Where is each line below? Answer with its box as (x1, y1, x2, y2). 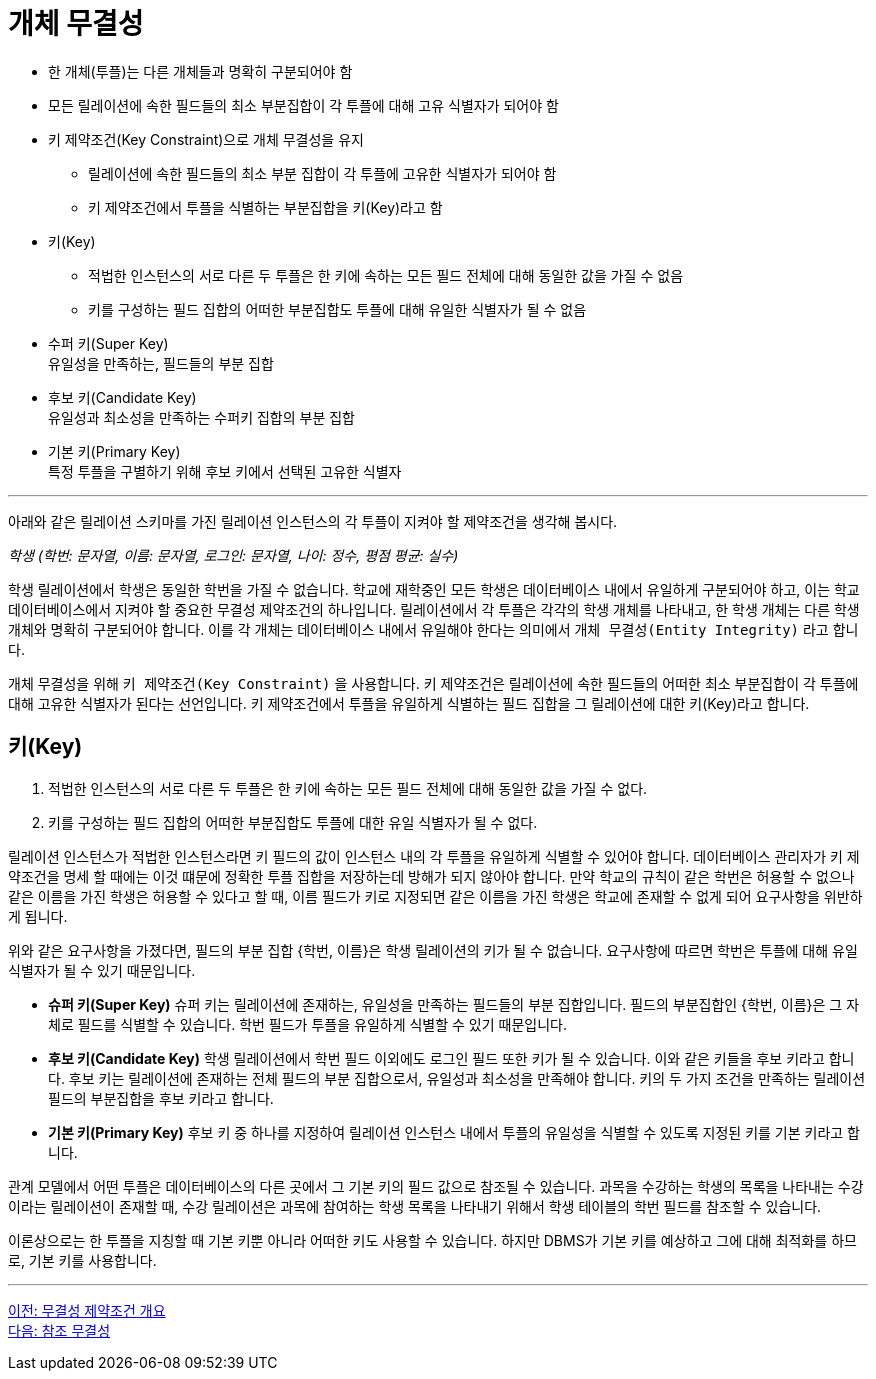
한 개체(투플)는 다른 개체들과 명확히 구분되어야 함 (48, 62, 353, 80)
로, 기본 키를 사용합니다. (8, 1251, 157, 1269)
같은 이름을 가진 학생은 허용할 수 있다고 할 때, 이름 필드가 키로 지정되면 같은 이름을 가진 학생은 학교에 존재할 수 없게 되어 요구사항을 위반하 (8, 887, 863, 905)
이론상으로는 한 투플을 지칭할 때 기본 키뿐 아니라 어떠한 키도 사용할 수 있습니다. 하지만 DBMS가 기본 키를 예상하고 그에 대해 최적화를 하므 (8, 1231, 857, 1249)
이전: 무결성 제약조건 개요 (8, 1301, 166, 1319)
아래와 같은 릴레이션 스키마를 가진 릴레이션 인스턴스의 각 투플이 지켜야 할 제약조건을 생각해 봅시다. (8, 512, 618, 530)
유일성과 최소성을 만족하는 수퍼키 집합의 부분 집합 (48, 408, 355, 426)
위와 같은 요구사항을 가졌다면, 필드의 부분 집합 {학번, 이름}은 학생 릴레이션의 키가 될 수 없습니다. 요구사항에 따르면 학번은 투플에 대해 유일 (8, 941, 858, 959)
